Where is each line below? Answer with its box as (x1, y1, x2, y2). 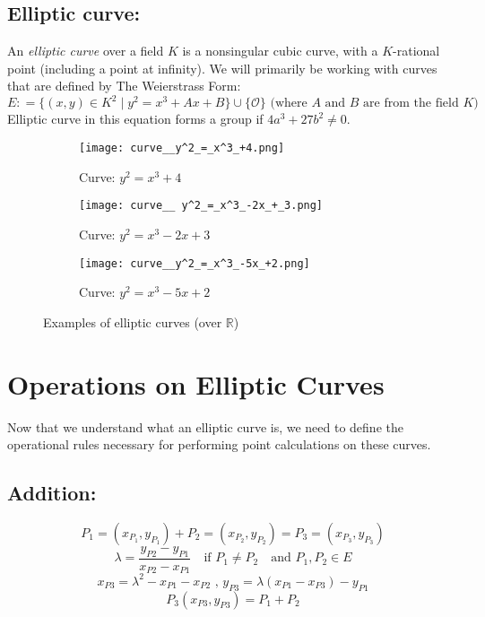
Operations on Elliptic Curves (7, 365, 385, 402)
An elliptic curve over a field (7, 41, 164, 60)
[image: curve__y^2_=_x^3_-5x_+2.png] (79, 256, 310, 270)
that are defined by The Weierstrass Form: (7, 76, 241, 95)
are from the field (363, 97, 459, 110)
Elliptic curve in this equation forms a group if (7, 109, 264, 128)
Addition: (7, 479, 97, 507)
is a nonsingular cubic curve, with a (182, 41, 378, 60)
